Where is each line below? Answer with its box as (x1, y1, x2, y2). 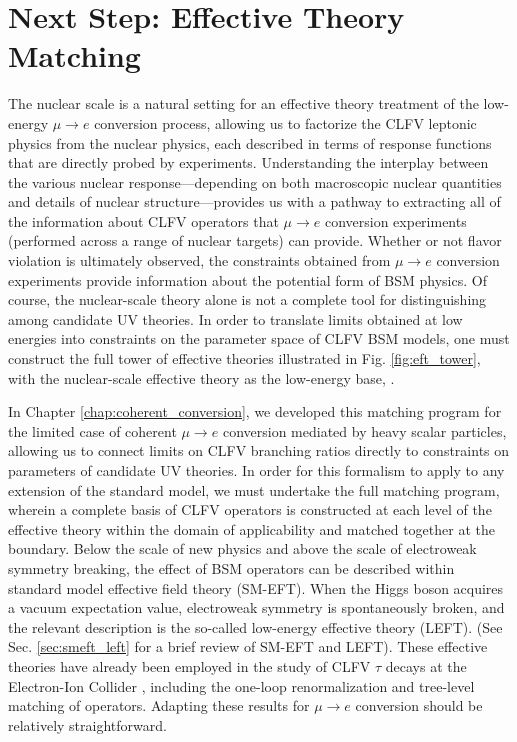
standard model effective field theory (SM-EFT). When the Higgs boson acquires (8, 577, 504, 598)
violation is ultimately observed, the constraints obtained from (8, 250, 391, 271)
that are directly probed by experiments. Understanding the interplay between (8, 152, 489, 173)
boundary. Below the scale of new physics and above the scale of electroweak (8, 538, 477, 559)
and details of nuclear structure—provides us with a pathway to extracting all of (8, 191, 501, 212)
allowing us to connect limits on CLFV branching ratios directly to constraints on (8, 440, 510, 461)
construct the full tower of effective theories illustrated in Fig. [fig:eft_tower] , (8, 348, 481, 369)
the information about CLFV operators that (8, 210, 279, 231)
